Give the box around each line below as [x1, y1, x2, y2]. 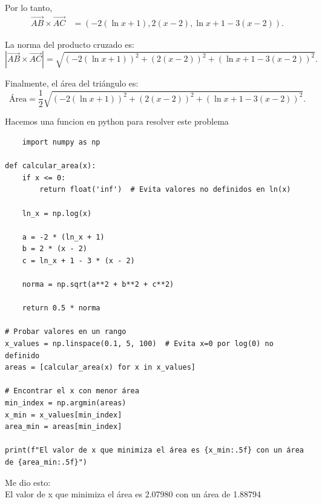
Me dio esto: [5, 476, 51, 488]
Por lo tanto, [5, 1, 53, 13]
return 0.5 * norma [22, 304, 100, 313]
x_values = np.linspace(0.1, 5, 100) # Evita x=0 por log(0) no [5, 339, 274, 349]
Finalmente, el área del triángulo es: [5, 77, 139, 90]
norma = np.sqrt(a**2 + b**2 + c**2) [22, 280, 174, 289]
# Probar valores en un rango [5, 327, 126, 336]
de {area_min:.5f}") [5, 458, 88, 467]
